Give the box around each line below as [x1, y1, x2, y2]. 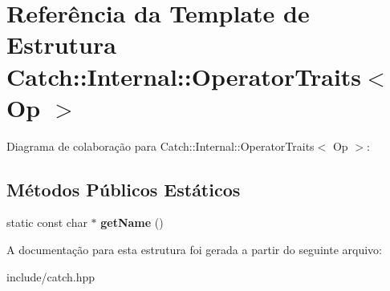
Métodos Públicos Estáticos [6, 176, 241, 201]
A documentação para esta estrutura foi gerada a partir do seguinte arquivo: [6, 241, 382, 258]
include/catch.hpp [6, 268, 95, 285]
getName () [100, 214, 164, 231]
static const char [6, 214, 87, 231]
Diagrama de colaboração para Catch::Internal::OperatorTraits [6, 137, 315, 154]
